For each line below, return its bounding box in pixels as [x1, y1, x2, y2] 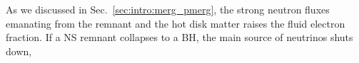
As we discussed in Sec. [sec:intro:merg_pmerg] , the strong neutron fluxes [6, 2, 330, 16]
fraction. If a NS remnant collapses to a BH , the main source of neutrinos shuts [6, 30, 353, 45]
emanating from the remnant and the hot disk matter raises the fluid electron [6, 16, 345, 30]
